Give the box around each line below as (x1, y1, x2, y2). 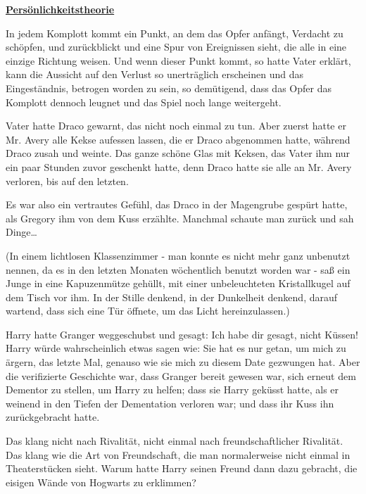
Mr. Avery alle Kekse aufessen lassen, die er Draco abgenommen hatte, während (6, 132, 351, 146)
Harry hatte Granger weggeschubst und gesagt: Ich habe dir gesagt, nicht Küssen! (6, 327, 358, 341)
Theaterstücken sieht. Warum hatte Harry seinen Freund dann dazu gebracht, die (6, 461, 358, 476)
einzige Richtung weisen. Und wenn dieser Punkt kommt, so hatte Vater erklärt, (6, 53, 351, 68)
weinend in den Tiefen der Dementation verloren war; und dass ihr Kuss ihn (6, 395, 334, 410)
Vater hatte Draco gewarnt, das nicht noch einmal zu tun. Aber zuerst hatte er (6, 118, 346, 133)
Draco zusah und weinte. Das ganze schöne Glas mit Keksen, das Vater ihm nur (6, 146, 351, 160)
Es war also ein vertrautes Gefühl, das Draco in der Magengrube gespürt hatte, (6, 197, 348, 212)
